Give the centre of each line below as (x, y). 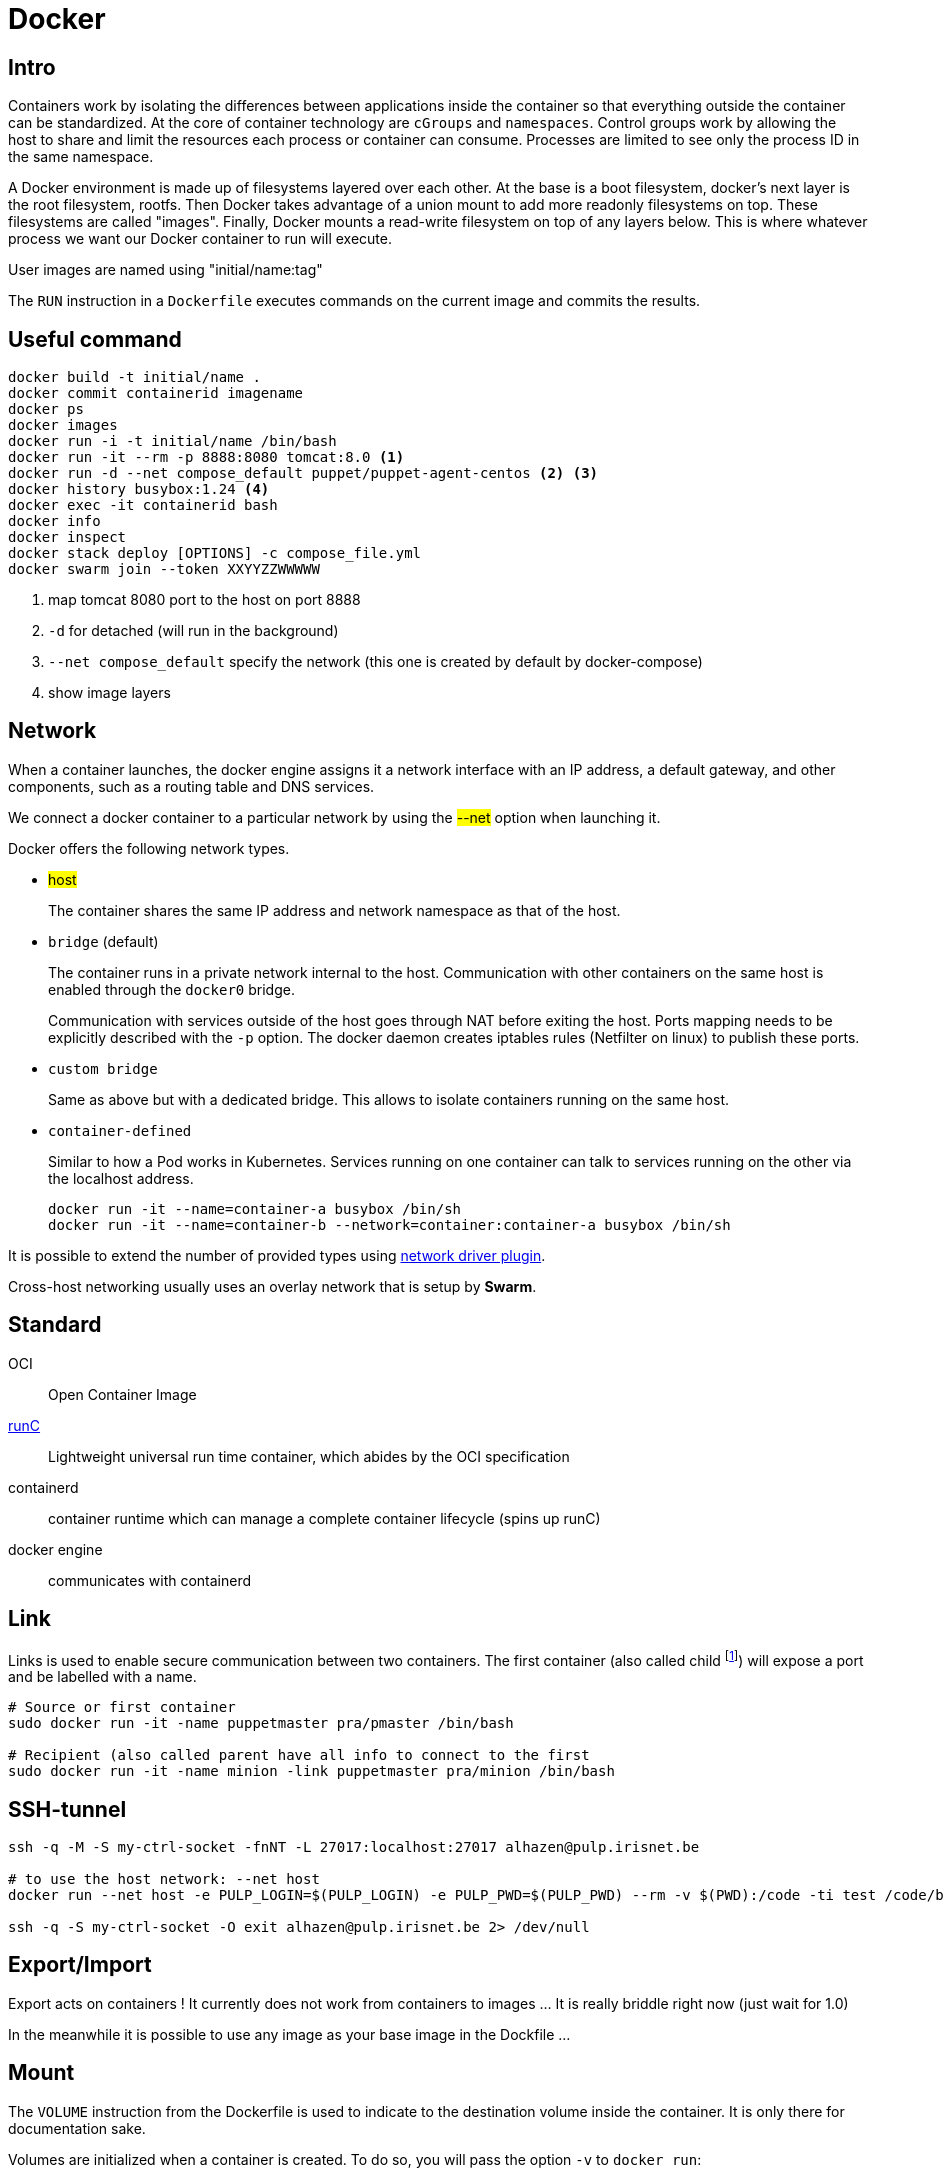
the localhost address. (121, 1178)
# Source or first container (122, 1707)
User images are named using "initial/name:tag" (165, 270)
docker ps (46, 409)
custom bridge (103, 1068)
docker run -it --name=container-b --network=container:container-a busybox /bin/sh (389, 1224)
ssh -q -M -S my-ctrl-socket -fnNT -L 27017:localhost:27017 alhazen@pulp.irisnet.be (354, 1847)
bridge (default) (103, 941)
